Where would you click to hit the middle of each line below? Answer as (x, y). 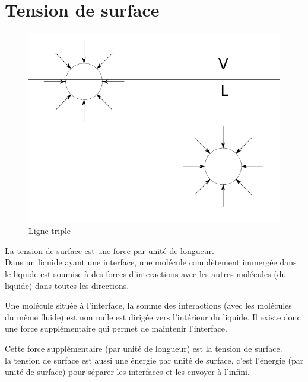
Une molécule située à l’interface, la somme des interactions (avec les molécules (148, 305)
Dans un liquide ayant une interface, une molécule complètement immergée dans (151, 262)
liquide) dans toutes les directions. (67, 285)
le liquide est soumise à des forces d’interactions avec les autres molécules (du (146, 273)
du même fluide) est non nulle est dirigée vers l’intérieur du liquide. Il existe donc (153, 317)
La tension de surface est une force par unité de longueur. (109, 250)
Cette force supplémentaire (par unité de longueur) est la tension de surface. (144, 348)
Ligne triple (50, 231)
